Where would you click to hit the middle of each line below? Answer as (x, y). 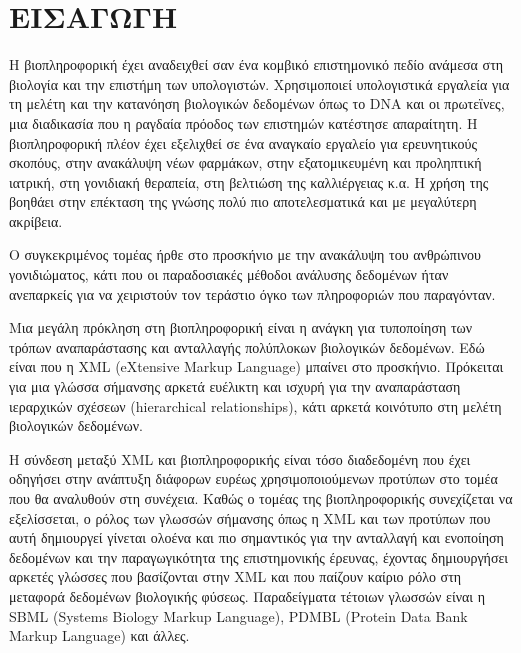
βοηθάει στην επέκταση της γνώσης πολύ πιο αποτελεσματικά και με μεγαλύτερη (243, 201)
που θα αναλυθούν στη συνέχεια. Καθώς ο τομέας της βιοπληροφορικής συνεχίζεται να (261, 498)
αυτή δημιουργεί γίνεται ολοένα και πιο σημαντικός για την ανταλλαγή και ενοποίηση (256, 537)
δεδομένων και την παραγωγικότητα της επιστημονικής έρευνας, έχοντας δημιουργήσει (259, 556)
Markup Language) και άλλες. (99, 635)
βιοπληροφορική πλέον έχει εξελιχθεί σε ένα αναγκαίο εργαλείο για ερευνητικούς (243, 142)
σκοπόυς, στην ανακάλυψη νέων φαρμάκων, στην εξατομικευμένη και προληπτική (245, 162)
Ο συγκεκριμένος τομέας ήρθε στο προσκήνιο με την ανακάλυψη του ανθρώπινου (245, 254)
